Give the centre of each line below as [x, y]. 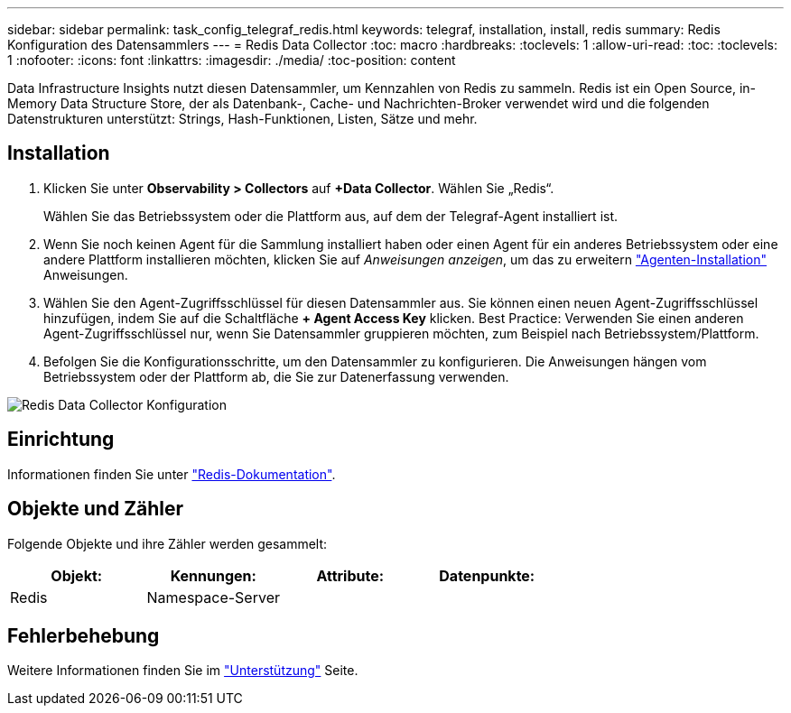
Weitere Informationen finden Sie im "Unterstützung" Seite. [183, 671]
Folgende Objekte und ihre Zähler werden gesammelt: [168, 543]
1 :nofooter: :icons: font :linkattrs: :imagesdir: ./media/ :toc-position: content [232, 60]
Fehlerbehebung [84, 635]
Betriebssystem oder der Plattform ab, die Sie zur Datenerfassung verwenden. [276, 376]
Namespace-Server [213, 597]
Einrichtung [61, 440]
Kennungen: [213, 575]
